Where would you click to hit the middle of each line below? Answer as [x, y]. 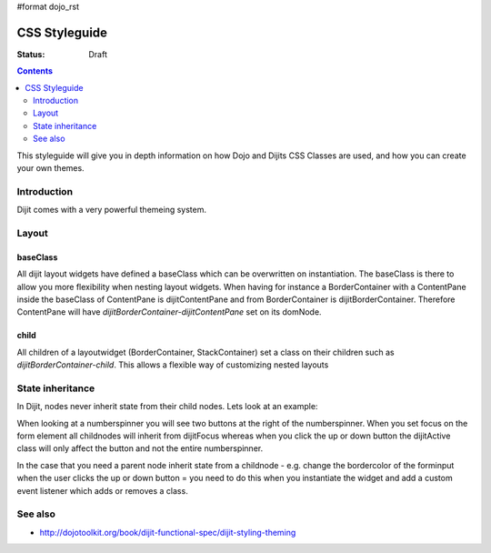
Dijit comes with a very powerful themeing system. [111, 210]
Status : [31, 54]
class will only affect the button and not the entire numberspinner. [140, 448]
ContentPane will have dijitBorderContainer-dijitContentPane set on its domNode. [169, 312]
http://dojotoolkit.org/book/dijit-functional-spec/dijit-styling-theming [168, 532]
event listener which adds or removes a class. [102, 490]
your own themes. [51, 168]
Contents [35, 71]
